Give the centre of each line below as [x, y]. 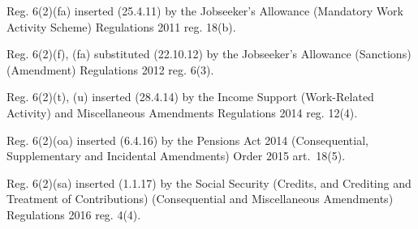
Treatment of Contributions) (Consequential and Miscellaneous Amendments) [200, 199]
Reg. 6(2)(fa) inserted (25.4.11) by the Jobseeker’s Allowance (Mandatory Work [205, 11]
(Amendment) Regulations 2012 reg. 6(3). [110, 69]
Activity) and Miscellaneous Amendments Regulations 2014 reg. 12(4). [182, 112]
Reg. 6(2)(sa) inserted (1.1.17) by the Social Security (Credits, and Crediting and [209, 182]
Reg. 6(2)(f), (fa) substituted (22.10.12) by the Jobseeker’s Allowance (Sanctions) [209, 54]
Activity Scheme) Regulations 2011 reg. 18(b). [121, 26]
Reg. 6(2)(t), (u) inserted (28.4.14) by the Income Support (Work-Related [190, 97]
